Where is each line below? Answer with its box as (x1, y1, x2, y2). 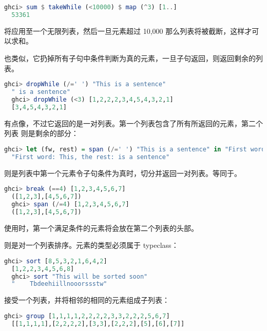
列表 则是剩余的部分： (4, 128, 79, 139)
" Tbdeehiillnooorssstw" (11, 280, 107, 288)
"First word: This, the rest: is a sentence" (11, 153, 170, 161)
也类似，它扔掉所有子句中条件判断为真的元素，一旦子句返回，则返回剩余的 (4, 52, 256, 63)
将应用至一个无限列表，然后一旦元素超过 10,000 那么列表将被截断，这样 (4, 25, 245, 36)
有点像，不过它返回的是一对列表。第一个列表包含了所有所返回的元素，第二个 (4, 118, 263, 128)
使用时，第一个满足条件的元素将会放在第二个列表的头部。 (4, 222, 198, 233)
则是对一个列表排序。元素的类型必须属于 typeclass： (4, 240, 179, 250)
